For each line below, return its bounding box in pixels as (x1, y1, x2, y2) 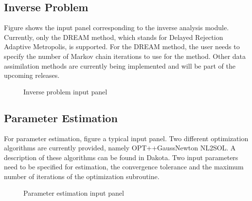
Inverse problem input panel (23, 86, 108, 96)
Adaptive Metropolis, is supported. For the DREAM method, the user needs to (4, 41, 240, 52)
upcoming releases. (4, 70, 60, 80)
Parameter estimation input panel (23, 187, 124, 198)
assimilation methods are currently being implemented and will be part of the (4, 60, 236, 71)
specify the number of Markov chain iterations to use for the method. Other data (4, 51, 246, 61)
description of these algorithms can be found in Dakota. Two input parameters (4, 152, 238, 162)
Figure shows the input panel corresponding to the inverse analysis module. (4, 22, 229, 33)
